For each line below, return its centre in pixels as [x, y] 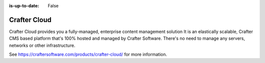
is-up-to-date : [24, 6]
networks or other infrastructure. [42, 45]
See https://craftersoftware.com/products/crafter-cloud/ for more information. [88, 55]
